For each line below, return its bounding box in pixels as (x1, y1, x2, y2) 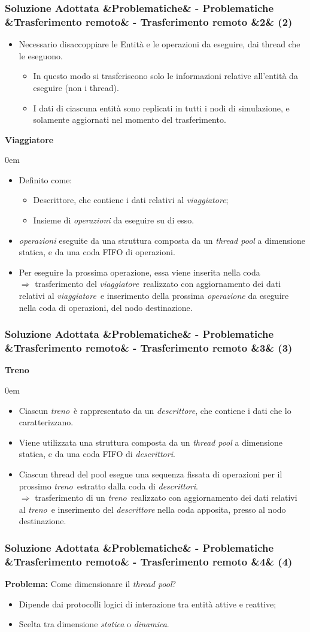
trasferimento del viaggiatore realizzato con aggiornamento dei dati (35, 277, 281, 290)
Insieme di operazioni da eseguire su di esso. (33, 214, 194, 226)
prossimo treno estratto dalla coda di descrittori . (19, 479, 199, 492)
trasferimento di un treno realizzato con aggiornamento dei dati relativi (35, 491, 297, 504)
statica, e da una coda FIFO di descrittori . (19, 447, 175, 460)
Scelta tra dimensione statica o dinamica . (19, 618, 169, 630)
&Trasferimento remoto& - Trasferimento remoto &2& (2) (5, 14, 293, 29)
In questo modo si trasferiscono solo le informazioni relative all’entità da (33, 69, 298, 82)
